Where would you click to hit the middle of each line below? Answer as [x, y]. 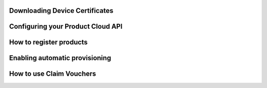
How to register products [48, 42]
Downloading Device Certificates [61, 11]
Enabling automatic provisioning [60, 58]
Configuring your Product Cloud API [66, 26]
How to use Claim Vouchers [53, 74]
